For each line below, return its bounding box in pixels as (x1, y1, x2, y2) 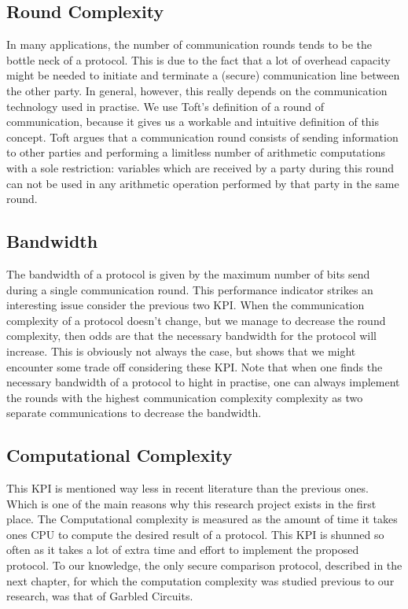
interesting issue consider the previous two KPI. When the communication (6, 297, 365, 313)
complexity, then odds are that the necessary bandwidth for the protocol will (6, 327, 377, 344)
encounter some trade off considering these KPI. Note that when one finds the (6, 358, 383, 375)
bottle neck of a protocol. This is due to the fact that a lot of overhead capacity (6, 51, 391, 68)
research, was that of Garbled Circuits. (6, 588, 193, 604)
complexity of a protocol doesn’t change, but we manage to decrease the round (6, 312, 386, 328)
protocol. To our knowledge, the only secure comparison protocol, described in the (6, 557, 402, 574)
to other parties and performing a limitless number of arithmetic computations (6, 144, 386, 161)
